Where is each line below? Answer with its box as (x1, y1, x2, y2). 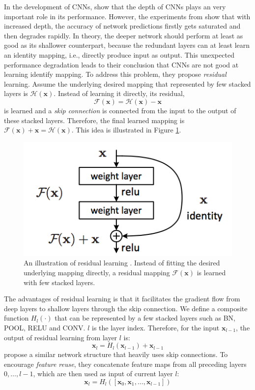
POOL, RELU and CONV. (4, 322, 85, 332)
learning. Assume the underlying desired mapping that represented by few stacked (4, 78, 251, 89)
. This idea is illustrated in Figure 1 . (71, 125, 181, 135)
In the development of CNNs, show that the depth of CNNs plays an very (4, 1, 226, 11)
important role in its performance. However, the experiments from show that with (4, 11, 251, 21)
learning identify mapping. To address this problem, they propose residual (4, 69, 227, 79)
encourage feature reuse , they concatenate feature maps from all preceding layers (4, 358, 247, 369)
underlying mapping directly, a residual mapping (24, 267, 170, 277)
